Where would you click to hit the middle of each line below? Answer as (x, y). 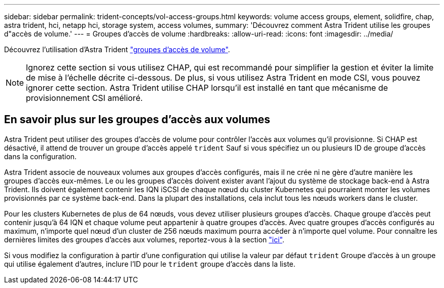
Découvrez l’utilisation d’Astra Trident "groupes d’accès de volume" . (117, 49)
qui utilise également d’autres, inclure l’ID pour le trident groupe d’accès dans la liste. (150, 264)
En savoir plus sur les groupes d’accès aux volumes (137, 120)
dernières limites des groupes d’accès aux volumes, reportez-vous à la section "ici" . (144, 239)
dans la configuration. (41, 156)
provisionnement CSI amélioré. (84, 98)
